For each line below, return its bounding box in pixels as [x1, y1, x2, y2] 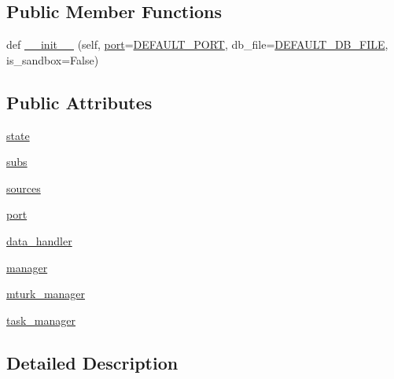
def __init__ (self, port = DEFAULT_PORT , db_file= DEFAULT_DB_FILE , [6, 36, 388, 53]
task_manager [6, 311, 76, 328]
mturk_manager [6, 285, 86, 302]
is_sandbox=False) [6, 51, 99, 68]
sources [6, 179, 41, 196]
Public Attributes [6, 90, 153, 114]
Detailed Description [6, 350, 179, 374]
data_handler [6, 232, 72, 248]
